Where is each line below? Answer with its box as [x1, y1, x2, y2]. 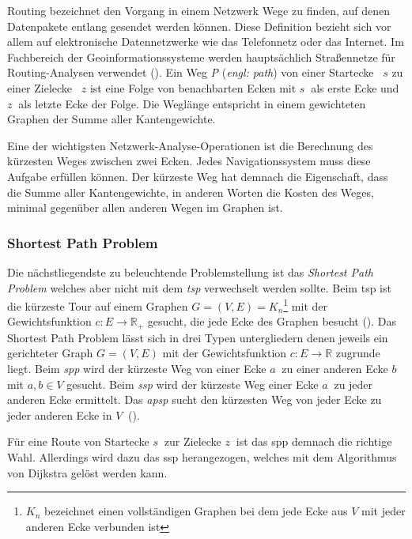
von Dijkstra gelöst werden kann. [7, 464, 168, 481]
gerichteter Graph [7, 345, 93, 361]
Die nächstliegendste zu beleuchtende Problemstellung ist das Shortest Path [7, 263, 373, 280]
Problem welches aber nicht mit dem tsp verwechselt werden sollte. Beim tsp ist [7, 279, 391, 296]
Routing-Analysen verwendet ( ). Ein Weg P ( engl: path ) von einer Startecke [7, 64, 374, 81]
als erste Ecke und [311, 79, 399, 96]
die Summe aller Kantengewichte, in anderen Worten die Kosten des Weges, [7, 183, 374, 200]
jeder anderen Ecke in [7, 406, 112, 423]
